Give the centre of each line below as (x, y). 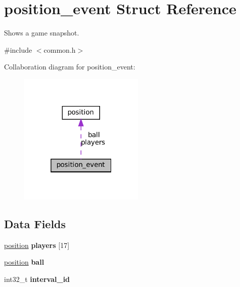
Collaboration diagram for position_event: (70, 67)
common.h (60, 49)
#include (18, 49)
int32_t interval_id (37, 279)
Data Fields (35, 223)
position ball (24, 262)
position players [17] (37, 245)
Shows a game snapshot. (42, 33)
